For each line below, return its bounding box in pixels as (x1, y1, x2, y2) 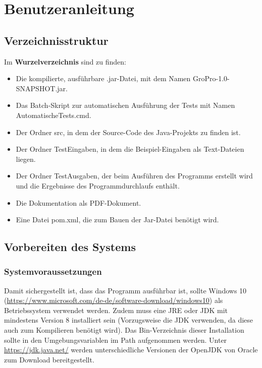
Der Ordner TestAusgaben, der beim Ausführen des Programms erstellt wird (16, 170, 253, 181)
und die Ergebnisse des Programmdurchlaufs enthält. (16, 180, 180, 191)
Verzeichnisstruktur (4, 32, 109, 48)
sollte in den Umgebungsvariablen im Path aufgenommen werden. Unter (4, 334, 227, 345)
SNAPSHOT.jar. (16, 83, 68, 93)
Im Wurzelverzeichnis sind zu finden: (4, 56, 126, 67)
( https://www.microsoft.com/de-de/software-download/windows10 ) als (4, 295, 223, 305)
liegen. (16, 153, 36, 164)
